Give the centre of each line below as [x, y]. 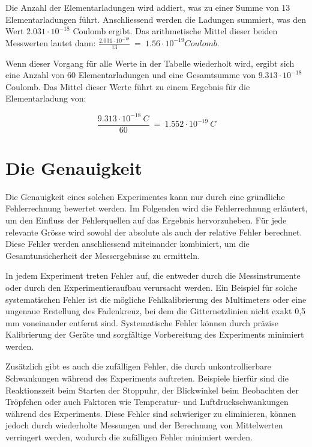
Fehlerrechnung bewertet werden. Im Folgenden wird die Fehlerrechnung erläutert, [157, 208]
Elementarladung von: [46, 98]
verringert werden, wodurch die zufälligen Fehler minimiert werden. [129, 437]
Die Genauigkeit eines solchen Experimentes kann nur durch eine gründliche [145, 196]
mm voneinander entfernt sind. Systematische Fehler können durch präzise [142, 322]
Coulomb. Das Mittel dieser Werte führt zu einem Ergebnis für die [128, 86]
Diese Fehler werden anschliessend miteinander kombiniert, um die [127, 244]
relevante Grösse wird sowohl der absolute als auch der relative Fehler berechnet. [154, 232]
